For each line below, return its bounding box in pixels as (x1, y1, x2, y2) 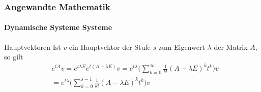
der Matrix (214, 41, 248, 52)
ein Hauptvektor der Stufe (69, 41, 151, 52)
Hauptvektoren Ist (4, 41, 61, 52)
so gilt (4, 51, 23, 62)
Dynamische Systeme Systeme (4, 22, 112, 33)
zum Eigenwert (158, 41, 205, 52)
